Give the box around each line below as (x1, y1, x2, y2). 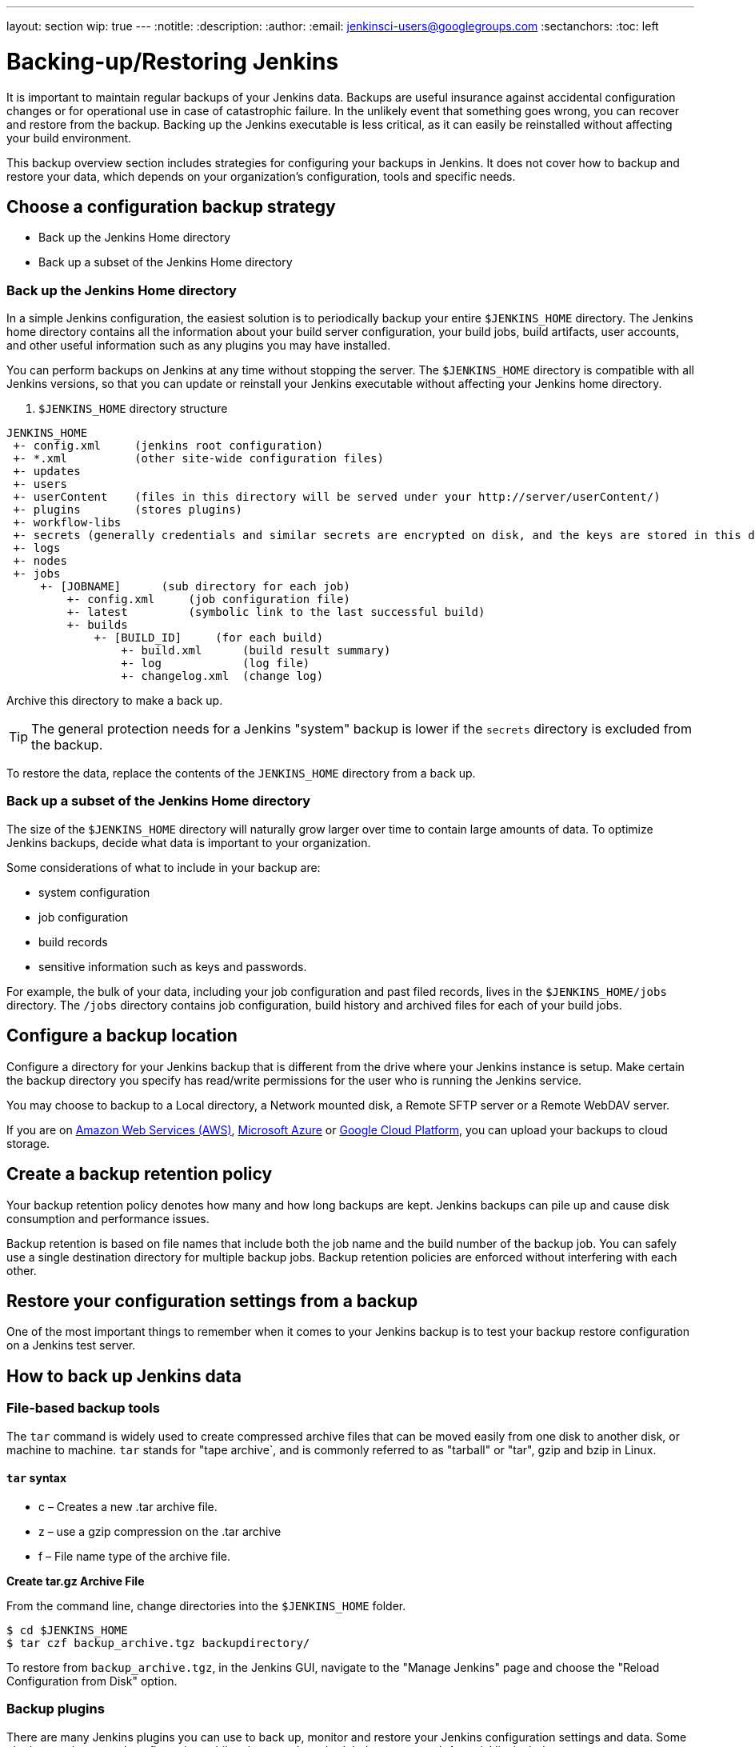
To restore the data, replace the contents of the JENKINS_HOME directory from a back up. (6, 766, 476, 781)
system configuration (38, 885, 150, 899)
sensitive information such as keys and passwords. (38, 959, 307, 973)
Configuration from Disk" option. (6, 1673, 178, 1688)
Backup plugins (6, 1701, 105, 1717)
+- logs (13, 542, 61, 555)
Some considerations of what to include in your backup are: (6, 860, 321, 874)
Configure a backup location (6, 1025, 238, 1046)
